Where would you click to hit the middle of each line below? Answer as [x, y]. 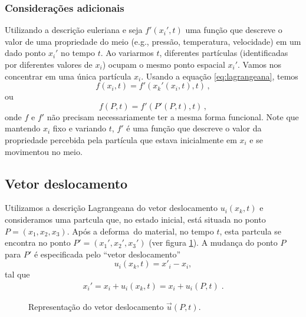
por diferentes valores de [49, 64]
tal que [17, 274]
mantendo [23, 128]
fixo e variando [80, 128]
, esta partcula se [250, 231]
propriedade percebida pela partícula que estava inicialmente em [121, 139]
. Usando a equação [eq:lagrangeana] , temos [220, 76]
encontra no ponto [38, 242]
